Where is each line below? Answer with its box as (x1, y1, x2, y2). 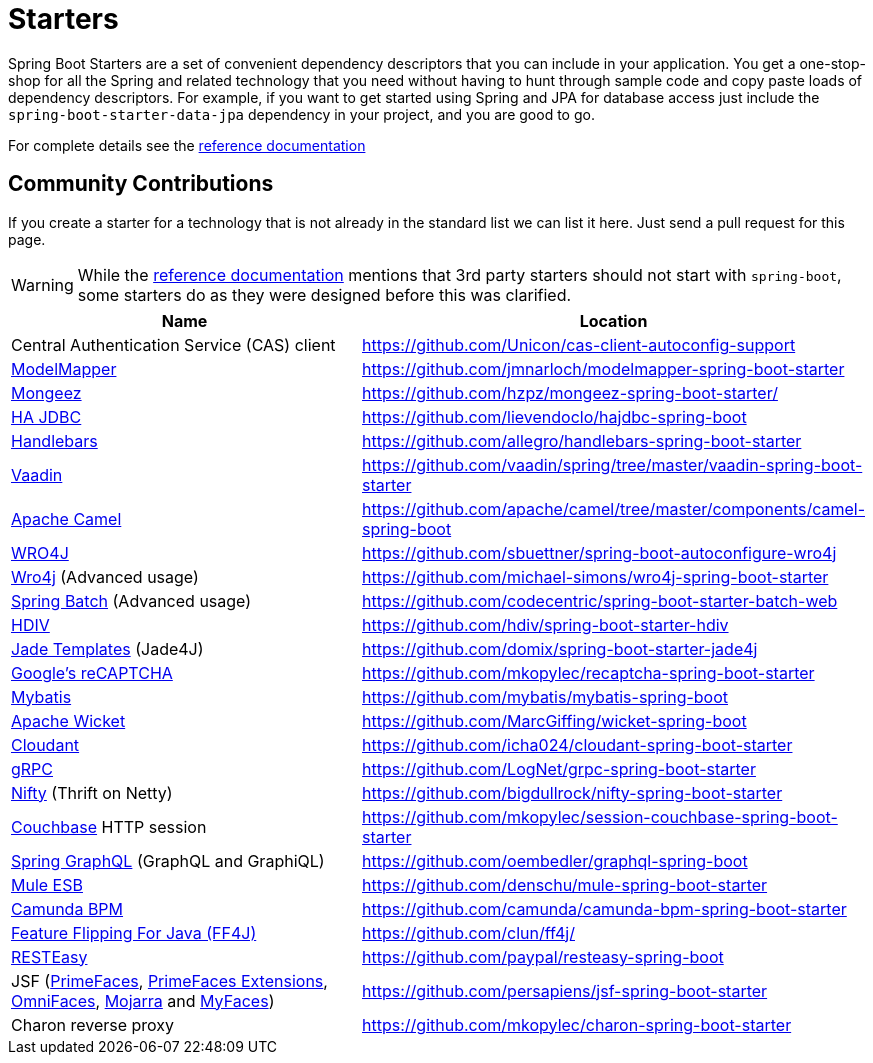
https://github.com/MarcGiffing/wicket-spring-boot (362, 710, 747, 731)
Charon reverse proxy (11, 1014, 175, 1035)
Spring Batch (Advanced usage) (11, 590, 252, 611)
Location (579, 310, 648, 331)
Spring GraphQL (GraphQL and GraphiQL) (11, 850, 325, 871)
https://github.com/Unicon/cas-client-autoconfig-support (362, 334, 796, 355)
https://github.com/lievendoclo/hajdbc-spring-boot (362, 406, 747, 427)
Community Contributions (8, 171, 274, 197)
